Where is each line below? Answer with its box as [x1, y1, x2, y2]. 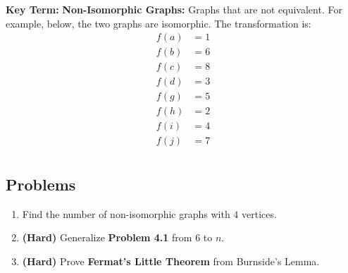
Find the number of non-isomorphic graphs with [22, 206, 230, 221]
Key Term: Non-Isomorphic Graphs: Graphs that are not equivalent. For [6, 2, 342, 16]
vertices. [242, 206, 277, 221]
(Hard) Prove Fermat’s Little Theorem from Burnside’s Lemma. [22, 253, 320, 268]
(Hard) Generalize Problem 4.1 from [22, 230, 192, 245]
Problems [6, 173, 76, 195]
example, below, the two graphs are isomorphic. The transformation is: [6, 16, 311, 30]
